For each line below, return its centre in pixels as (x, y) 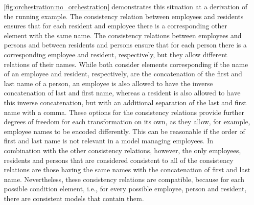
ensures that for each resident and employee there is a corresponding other (116, 26)
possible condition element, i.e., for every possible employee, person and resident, (125, 189)
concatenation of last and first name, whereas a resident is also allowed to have (122, 93)
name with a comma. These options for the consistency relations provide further (124, 112)
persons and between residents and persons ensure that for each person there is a (125, 45)
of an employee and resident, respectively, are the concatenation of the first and (123, 74)
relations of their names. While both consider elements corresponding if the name (126, 64)
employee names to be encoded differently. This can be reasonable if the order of (125, 131)
